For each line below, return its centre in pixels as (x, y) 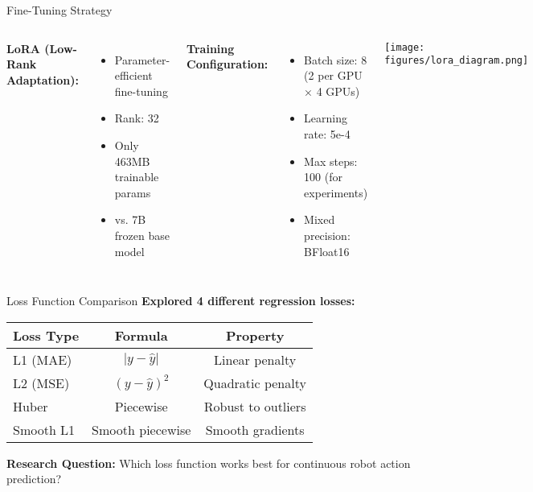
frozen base (142, 235)
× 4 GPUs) (332, 91)
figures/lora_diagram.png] (457, 61)
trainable (137, 177)
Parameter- (142, 59)
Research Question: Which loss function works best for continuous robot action (209, 463)
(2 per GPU (333, 75)
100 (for (323, 177)
